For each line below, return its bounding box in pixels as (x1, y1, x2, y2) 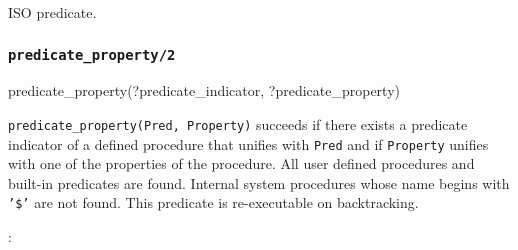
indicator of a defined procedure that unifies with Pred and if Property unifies (8, 133, 489, 154)
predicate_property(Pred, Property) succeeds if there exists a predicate (8, 113, 468, 134)
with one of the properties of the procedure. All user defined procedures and (8, 153, 475, 174)
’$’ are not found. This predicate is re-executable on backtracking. (8, 192, 419, 213)
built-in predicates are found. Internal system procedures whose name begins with (8, 172, 510, 193)
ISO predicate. (8, 2, 97, 22)
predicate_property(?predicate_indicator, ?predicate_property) (8, 80, 400, 101)
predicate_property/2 (8, 46, 176, 63)
